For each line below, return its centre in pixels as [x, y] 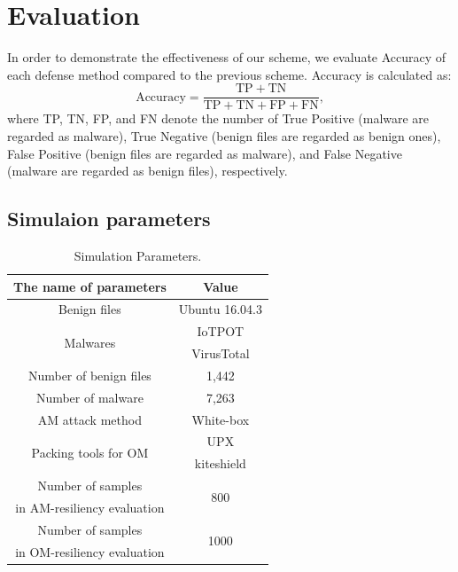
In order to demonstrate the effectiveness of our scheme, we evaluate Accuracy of [227, 57]
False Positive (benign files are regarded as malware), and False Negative [205, 153]
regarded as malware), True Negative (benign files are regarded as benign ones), [224, 135]
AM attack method [89, 419]
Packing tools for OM [90, 452]
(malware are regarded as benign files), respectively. [147, 171]
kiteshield [220, 463]
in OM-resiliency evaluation [90, 551]
